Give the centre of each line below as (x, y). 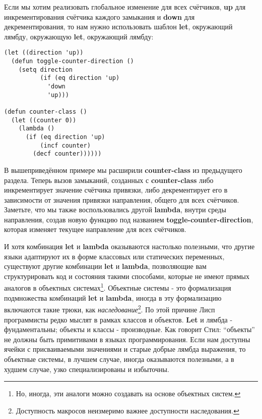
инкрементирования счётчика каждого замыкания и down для (100, 16)
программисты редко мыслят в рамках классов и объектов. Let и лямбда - (118, 319)
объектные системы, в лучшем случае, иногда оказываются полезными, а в (119, 359)
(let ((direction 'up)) (44, 53)
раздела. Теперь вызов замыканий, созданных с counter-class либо (109, 180)
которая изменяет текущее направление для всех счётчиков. (95, 229)
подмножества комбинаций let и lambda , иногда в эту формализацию (113, 297)
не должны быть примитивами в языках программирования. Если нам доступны (127, 339)
